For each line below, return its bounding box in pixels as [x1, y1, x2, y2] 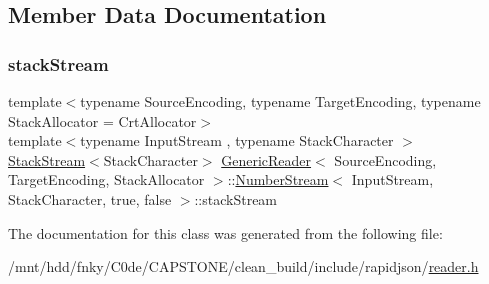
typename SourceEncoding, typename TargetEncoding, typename [80, 91, 481, 111]
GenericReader [221, 149, 312, 170]
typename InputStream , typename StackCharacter [80, 130, 394, 151]
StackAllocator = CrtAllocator [8, 110, 197, 131]
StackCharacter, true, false [8, 188, 172, 209]
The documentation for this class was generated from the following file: [8, 222, 443, 243]
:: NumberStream [227, 169, 329, 190]
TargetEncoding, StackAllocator [8, 169, 205, 190]
